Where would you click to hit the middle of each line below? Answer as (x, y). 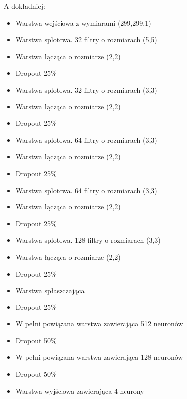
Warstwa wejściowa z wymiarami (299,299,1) (83, 23)
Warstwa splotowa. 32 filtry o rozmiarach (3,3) (86, 89)
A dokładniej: (25, 6)
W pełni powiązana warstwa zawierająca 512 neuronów (99, 324)
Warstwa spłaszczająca (50, 290)
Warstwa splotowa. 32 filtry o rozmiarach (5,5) (86, 40)
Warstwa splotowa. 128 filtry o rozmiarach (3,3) (88, 240)
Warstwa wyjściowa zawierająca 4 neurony (80, 390)
